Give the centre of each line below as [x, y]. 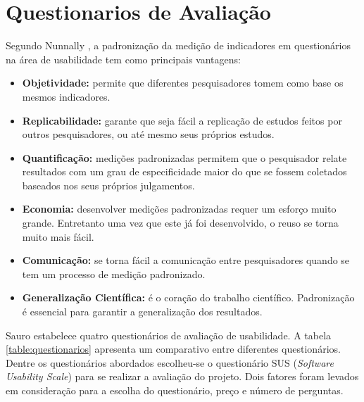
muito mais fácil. [58, 236]
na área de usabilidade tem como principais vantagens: [123, 59]
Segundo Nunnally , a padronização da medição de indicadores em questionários [178, 45]
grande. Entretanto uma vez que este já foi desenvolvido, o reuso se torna [180, 223]
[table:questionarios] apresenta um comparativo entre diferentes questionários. [173, 349]
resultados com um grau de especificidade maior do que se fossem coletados [184, 171]
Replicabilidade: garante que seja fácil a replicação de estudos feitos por [182, 120]
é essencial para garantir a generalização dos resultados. [142, 312]
